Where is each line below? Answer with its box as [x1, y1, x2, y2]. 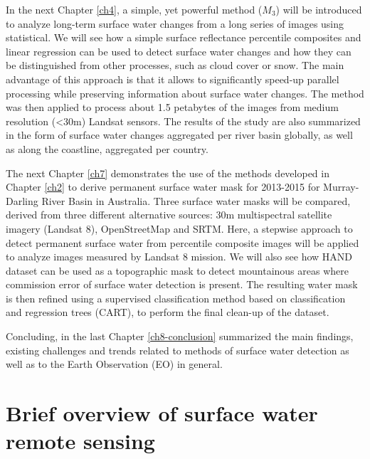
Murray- [323, 179, 359, 194]
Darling [6, 193, 38, 208]
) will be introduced [275, 2, 362, 16]
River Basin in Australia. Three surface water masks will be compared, [41, 193, 351, 208]
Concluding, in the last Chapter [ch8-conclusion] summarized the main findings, [6, 329, 354, 344]
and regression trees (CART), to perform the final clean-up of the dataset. [6, 305, 329, 320]
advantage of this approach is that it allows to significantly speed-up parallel [6, 71, 339, 86]
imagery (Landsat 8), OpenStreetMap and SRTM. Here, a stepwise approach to [6, 221, 353, 236]
